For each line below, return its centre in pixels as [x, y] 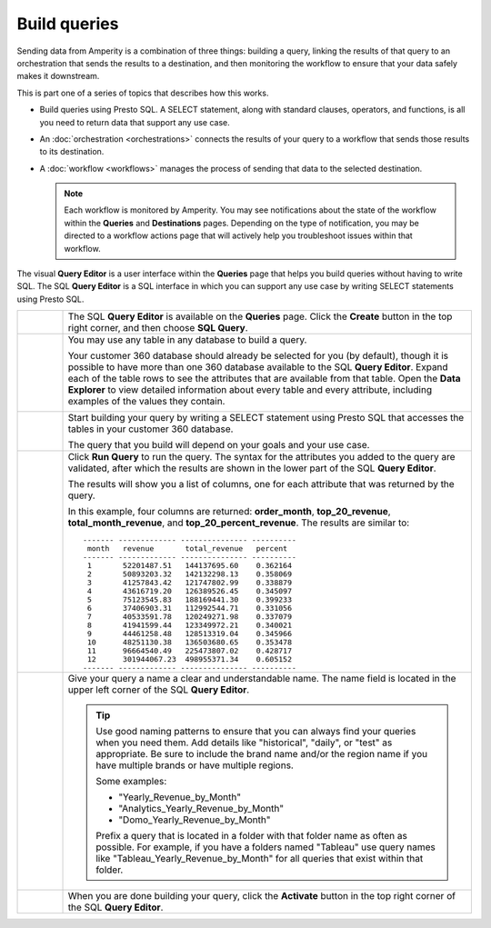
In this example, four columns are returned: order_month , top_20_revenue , [229, 512]
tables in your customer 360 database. [150, 429]
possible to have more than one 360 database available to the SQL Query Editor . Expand [258, 367]
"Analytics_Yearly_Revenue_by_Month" [201, 809]
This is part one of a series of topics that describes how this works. [143, 93]
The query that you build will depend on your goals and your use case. [219, 445]
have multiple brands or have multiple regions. [195, 765]
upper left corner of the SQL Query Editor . [159, 690]
